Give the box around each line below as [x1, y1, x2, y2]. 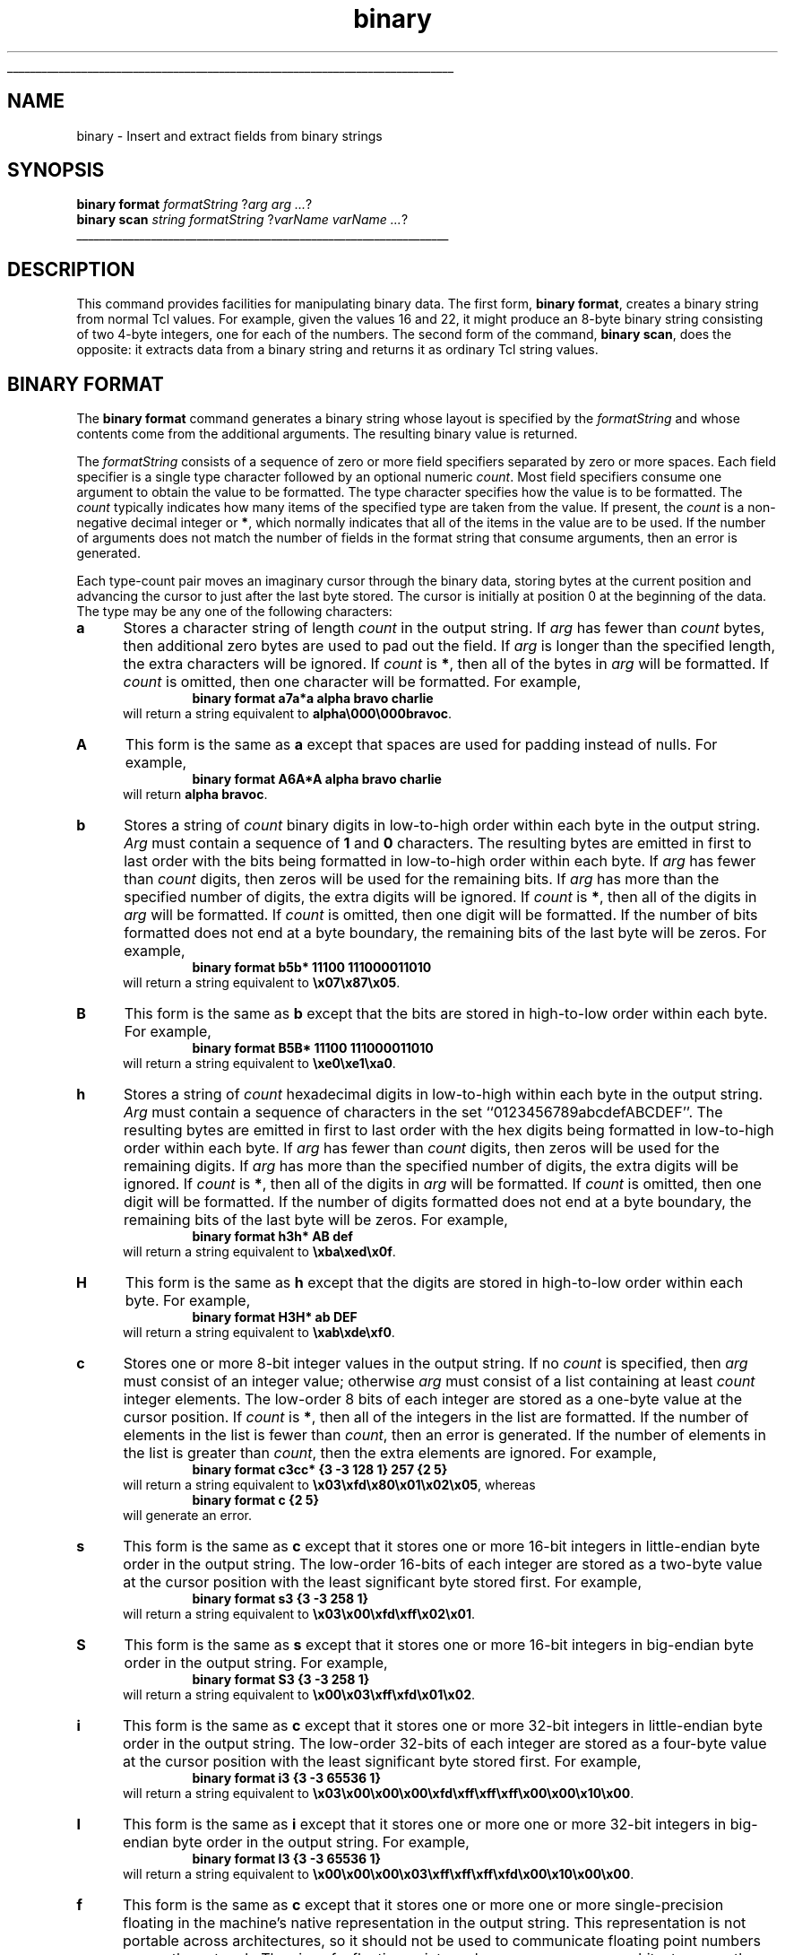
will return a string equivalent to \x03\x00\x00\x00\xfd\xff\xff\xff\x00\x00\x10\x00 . [123, 1786, 634, 1802]
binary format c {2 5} [192, 1492, 320, 1508]
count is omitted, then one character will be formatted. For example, [123, 673, 582, 691]
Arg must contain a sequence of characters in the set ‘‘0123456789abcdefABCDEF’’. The [124, 1103, 723, 1122]
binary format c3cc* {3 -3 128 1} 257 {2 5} [192, 1462, 448, 1478]
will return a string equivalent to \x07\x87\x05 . [123, 975, 401, 991]
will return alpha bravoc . [123, 786, 268, 803]
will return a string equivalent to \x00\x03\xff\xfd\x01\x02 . [123, 1687, 476, 1703]
